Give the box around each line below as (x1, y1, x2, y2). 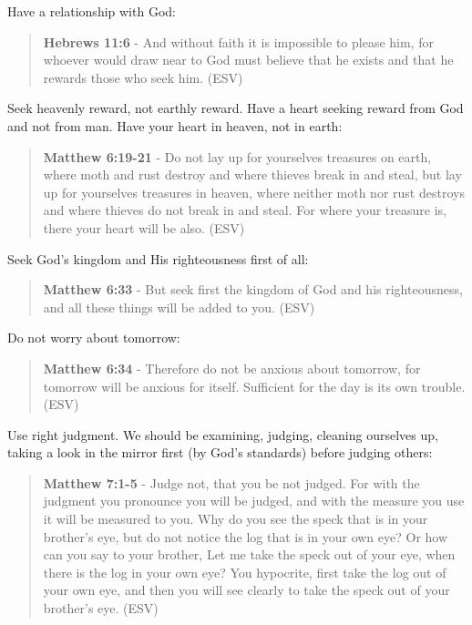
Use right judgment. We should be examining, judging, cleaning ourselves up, (7, 425, 438, 444)
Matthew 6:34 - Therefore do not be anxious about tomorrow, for (43, 358, 421, 377)
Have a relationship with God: (7, 2, 176, 20)
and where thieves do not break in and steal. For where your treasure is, (43, 200, 446, 220)
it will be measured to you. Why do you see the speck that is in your (43, 509, 428, 528)
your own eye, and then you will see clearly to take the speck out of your (43, 580, 450, 599)
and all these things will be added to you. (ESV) (43, 297, 315, 316)
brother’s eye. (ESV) (43, 599, 159, 618)
